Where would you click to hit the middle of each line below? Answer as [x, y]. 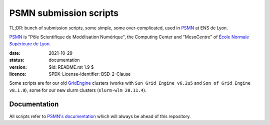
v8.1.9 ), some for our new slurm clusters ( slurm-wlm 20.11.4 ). [78, 90]
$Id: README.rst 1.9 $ [71, 67]
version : [18, 67]
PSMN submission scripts [64, 13]
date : [15, 53]
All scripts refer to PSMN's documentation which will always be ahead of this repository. [100, 116]
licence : [18, 74]
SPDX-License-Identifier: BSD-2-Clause [90, 74]
